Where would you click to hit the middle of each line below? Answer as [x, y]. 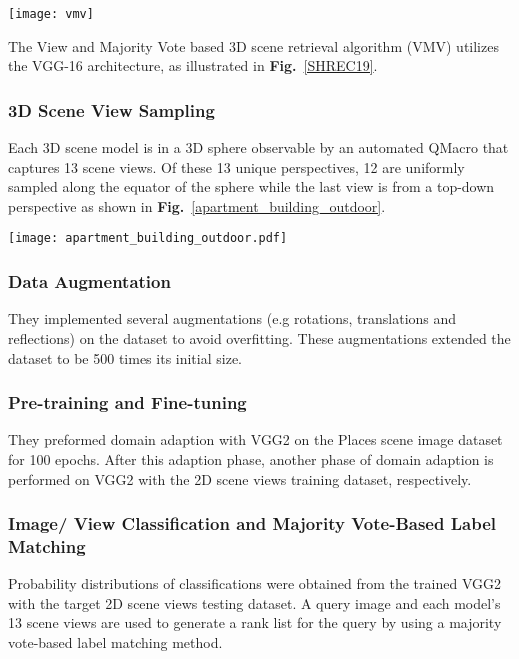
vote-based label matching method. [115, 642]
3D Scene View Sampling [111, 109]
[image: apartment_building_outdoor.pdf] [148, 238]
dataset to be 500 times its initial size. [125, 357]
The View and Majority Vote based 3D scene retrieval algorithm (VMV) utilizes [253, 45]
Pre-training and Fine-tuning [127, 402]
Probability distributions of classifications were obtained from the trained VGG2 [254, 583]
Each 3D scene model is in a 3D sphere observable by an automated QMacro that [258, 147]
